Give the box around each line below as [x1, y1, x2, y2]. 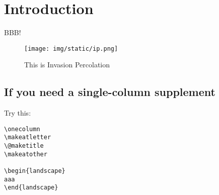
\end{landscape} [4, 184, 58, 191]
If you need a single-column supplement [4, 84, 215, 100]
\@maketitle [4, 142, 44, 150]
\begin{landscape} [4, 167, 65, 175]
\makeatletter [4, 134, 51, 141]
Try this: [4, 108, 31, 118]
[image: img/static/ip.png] [24, 45, 118, 52]
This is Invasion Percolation [24, 59, 110, 70]
